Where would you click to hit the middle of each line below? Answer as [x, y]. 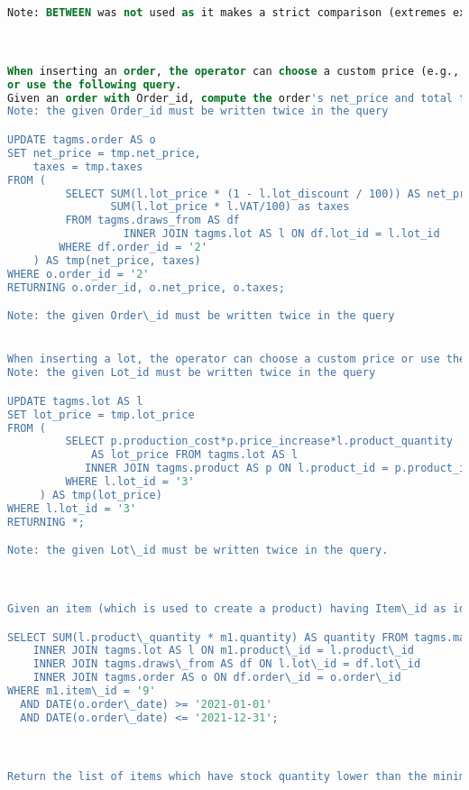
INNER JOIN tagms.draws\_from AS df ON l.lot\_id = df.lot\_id [227, 664]
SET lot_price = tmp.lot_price [101, 414]
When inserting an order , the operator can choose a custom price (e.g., [234, 71]
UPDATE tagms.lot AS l [75, 401]
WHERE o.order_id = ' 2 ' [78, 274]
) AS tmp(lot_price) [101, 495]
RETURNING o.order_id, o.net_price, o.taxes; [146, 287]
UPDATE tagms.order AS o [82, 140]
